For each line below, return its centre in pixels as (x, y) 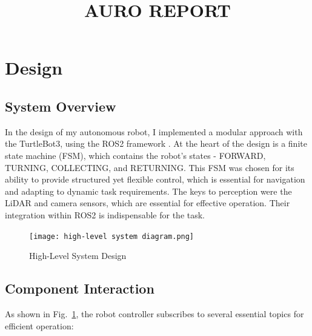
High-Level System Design (78, 256)
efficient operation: (39, 325)
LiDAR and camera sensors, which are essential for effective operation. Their (148, 203)
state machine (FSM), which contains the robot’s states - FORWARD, (135, 155)
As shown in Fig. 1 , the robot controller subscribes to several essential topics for (154, 313)
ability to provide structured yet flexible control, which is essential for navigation (155, 179)
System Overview (61, 106)
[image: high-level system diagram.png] (112, 236)
